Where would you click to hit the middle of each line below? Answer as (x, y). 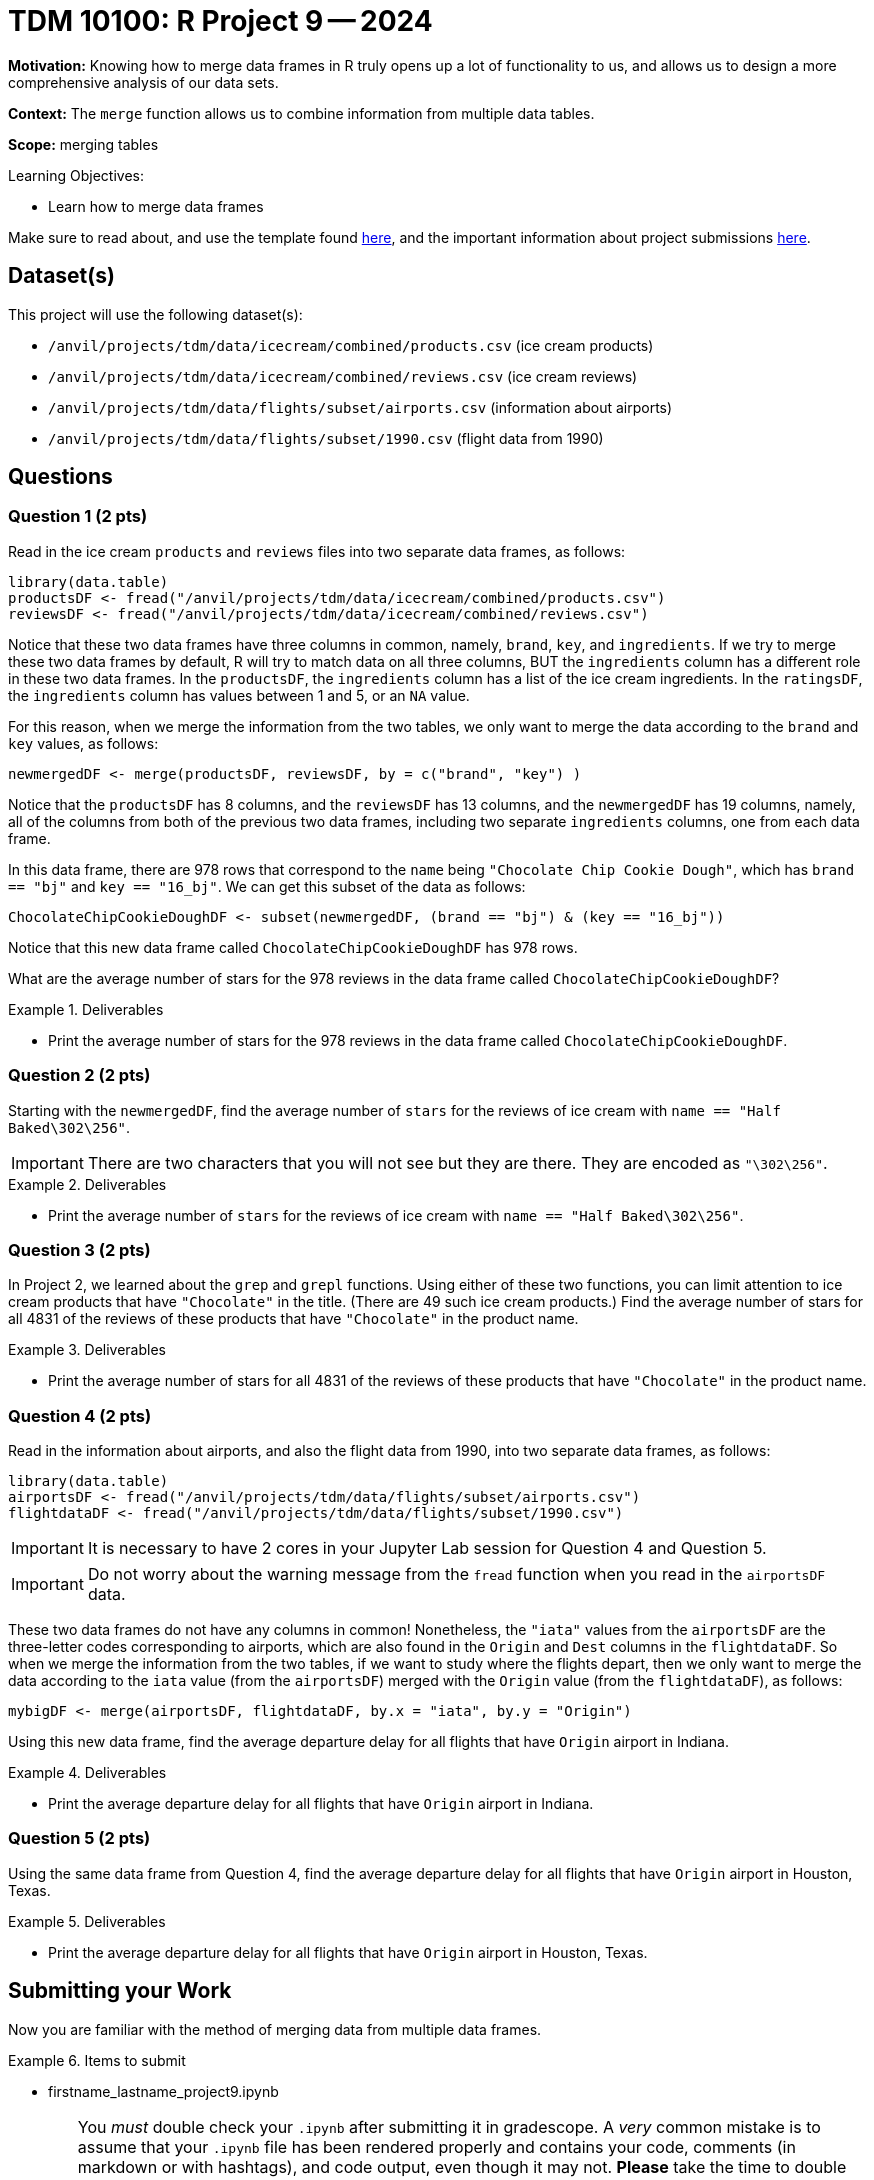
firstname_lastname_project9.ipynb (163, 2091)
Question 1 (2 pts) (78, 516)
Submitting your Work (120, 1991)
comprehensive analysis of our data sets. (143, 82)
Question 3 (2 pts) (79, 1249)
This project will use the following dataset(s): (155, 314)
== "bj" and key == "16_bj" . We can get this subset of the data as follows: (267, 886)
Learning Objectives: (76, 175)
